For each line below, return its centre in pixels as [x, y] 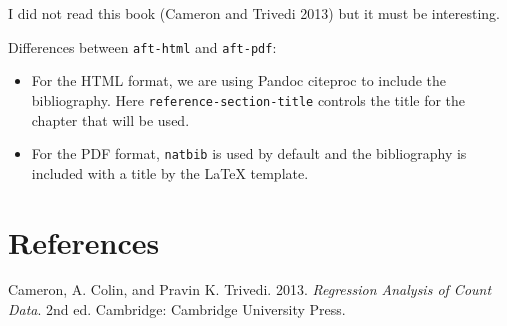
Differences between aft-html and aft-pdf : [142, 46]
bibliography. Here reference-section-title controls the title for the [248, 99]
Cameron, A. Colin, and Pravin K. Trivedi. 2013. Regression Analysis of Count [250, 289]
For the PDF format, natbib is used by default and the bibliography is [249, 153]
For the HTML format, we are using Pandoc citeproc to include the [238, 80]
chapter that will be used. [110, 119]
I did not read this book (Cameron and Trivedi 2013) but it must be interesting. [254, 13]
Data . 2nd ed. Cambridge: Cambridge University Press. [177, 309]
